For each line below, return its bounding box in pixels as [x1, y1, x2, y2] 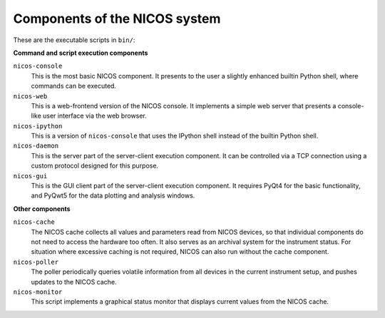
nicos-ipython [13, 122, 63, 130]
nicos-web [13, 92, 48, 100]
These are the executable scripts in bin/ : [13, 36, 135, 44]
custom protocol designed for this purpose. [31, 161, 159, 170]
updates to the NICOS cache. [31, 277, 117, 286]
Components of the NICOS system [13, 11, 221, 26]
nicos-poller [13, 257, 59, 266]
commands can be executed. [31, 82, 117, 91]
